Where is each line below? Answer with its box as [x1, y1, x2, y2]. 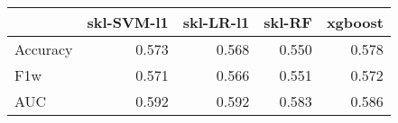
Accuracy [14, 39, 73, 59]
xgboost [326, 12, 384, 32]
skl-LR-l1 [182, 12, 250, 32]
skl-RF [264, 12, 312, 32]
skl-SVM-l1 [87, 12, 169, 32]
